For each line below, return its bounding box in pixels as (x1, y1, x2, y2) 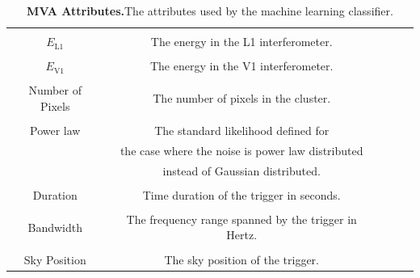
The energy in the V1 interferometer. (149, 57, 334, 74)
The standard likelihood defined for (154, 121, 330, 138)
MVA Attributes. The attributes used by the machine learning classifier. (27, 2, 393, 19)
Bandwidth (27, 218, 82, 235)
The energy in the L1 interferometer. (150, 33, 333, 50)
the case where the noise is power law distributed (120, 141, 363, 158)
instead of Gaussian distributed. (162, 162, 321, 179)
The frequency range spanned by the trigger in (126, 210, 357, 227)
